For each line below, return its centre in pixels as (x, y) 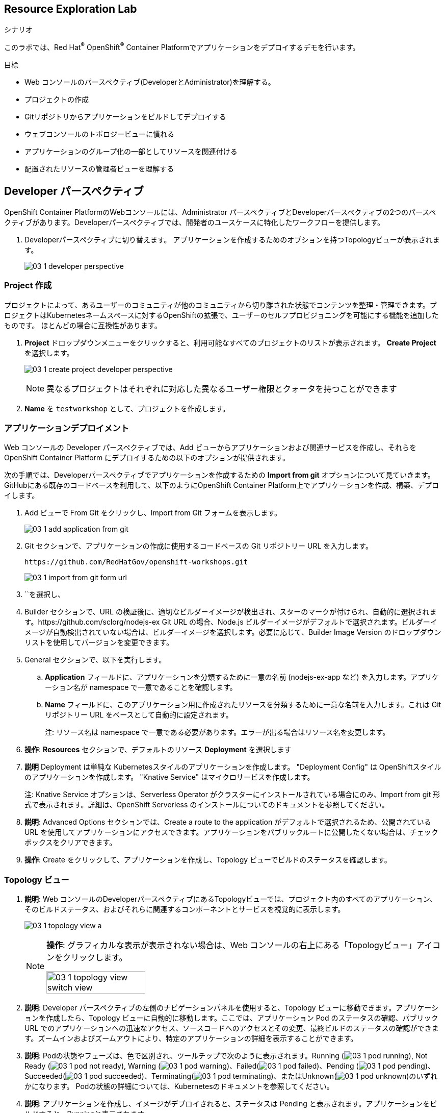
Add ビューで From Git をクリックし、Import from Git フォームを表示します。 (153, 513)
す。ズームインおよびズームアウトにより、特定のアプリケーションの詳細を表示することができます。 (191, 1038)
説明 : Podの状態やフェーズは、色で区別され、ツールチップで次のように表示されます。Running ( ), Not (226, 1056)
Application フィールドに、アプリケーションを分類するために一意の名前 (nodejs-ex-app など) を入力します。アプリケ (242, 677)
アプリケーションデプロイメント (67, 428)
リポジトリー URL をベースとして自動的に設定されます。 (139, 715)
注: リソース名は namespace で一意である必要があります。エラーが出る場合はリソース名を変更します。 (217, 732)
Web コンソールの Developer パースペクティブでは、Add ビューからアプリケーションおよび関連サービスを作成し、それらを (211, 448)
